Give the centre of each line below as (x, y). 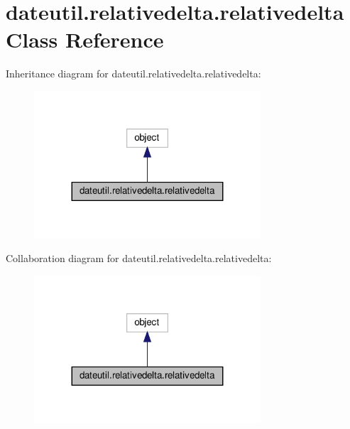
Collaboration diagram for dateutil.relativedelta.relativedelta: (139, 258)
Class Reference (85, 39)
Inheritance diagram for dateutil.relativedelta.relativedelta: (133, 74)
